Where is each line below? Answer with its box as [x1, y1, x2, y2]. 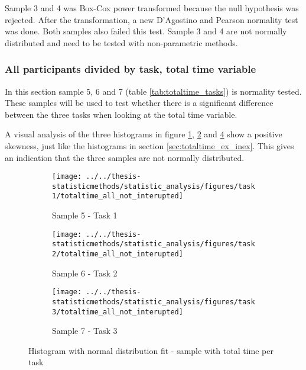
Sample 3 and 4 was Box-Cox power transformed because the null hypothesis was [5, 2, 299, 14]
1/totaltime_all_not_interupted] [52, 192, 183, 201]
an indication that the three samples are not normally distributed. [5, 151, 245, 163]
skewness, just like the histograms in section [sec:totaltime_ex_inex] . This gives [5, 139, 294, 152]
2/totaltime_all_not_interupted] [52, 250, 183, 259]
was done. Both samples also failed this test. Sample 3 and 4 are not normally [5, 25, 287, 37]
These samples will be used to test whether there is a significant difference [5, 96, 274, 109]
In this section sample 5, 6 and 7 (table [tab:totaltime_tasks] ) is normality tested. [5, 85, 302, 97]
